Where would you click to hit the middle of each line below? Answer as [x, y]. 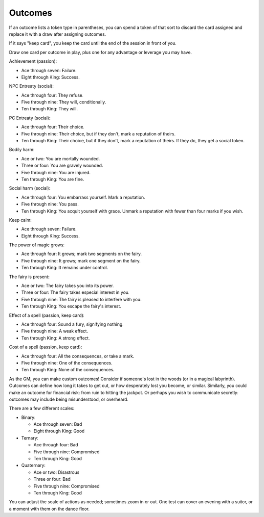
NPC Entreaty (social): [31, 86]
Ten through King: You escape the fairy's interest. [71, 306]
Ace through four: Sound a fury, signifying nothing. [73, 324]
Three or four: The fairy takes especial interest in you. [75, 292]
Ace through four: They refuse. [53, 95]
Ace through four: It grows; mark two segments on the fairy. [81, 254]
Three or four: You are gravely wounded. [62, 166]
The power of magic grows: [37, 245]
